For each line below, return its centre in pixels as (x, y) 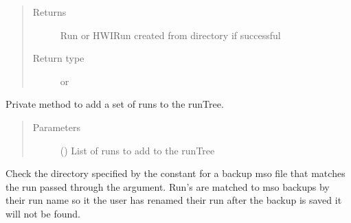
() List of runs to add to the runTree (137, 150)
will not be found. (43, 213)
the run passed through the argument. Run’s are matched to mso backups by (168, 186)
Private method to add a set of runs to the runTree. (115, 104)
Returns (49, 12)
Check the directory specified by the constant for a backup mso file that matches (175, 173)
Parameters (56, 127)
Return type (58, 58)
